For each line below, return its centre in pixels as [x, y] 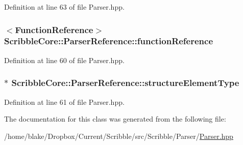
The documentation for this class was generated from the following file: [115, 119]
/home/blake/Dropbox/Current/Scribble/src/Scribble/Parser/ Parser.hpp [119, 136]
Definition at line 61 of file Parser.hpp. [64, 101]
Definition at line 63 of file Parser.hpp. [64, 7]
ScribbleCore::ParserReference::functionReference [109, 41]
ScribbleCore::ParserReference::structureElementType [125, 83]
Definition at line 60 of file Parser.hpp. [64, 60]
